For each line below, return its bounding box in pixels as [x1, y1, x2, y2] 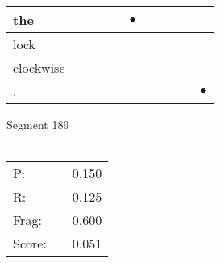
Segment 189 [6, 116, 69, 132]
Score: [13, 234, 47, 253]
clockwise [13, 58, 65, 77]
